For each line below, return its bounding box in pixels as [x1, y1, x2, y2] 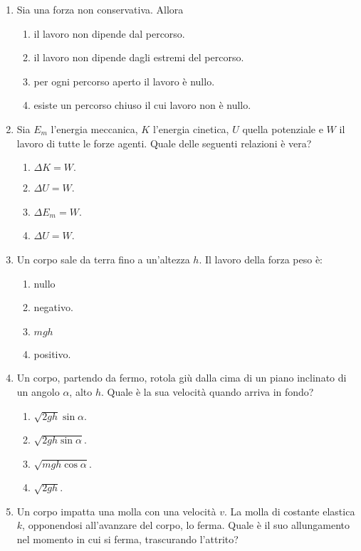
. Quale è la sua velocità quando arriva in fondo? [100, 384, 314, 399]
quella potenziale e [242, 121, 323, 136]
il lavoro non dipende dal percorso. [33, 26, 185, 41]
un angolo [16, 384, 60, 399]
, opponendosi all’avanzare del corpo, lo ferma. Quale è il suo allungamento [22, 518, 350, 532]
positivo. [33, 346, 71, 361]
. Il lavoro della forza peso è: [199, 251, 323, 266]
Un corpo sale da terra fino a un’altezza [16, 251, 190, 266]
